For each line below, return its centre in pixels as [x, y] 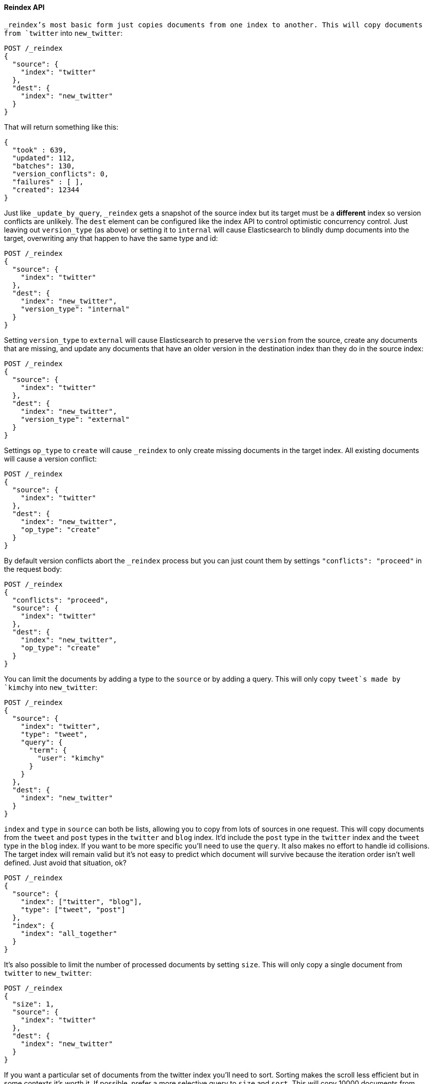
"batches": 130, [44, 166]
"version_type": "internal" [75, 309]
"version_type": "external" [75, 419]
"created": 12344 [46, 190]
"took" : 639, [39, 150]
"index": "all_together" [69, 933]
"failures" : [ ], [48, 182]
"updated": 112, [44, 158]
